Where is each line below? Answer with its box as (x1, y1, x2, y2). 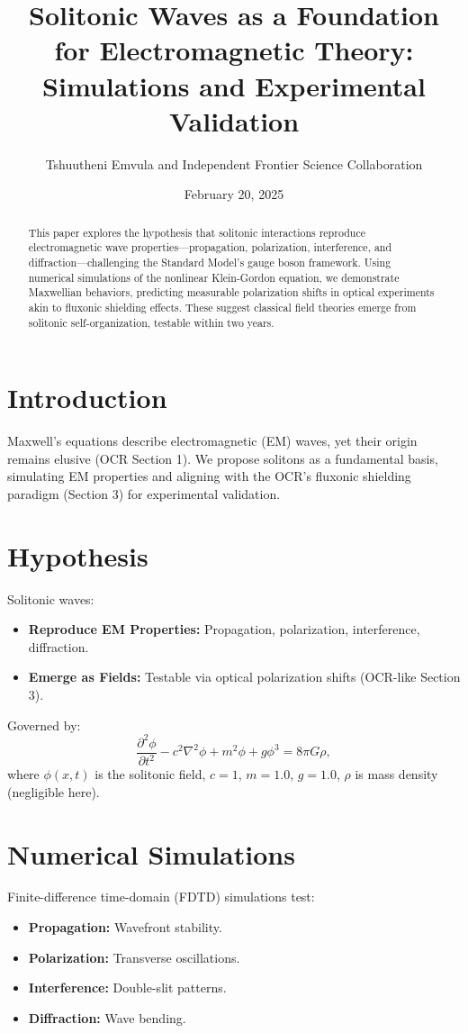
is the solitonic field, (94, 765, 206, 784)
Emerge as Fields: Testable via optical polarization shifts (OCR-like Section (28, 667, 461, 686)
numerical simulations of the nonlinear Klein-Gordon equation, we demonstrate (28, 269, 400, 285)
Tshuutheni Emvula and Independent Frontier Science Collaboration (45, 154, 423, 173)
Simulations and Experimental (42, 67, 426, 104)
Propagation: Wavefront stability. (28, 918, 222, 937)
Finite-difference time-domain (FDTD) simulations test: (7, 887, 315, 906)
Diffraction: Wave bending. (28, 1008, 186, 1027)
